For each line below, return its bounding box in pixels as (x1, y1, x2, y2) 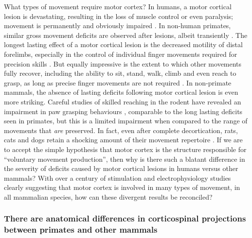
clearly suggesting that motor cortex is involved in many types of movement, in (4, 182, 240, 192)
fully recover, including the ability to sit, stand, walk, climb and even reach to (4, 68, 236, 78)
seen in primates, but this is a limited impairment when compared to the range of (4, 116, 248, 126)
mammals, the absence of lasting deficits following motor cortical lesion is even (4, 87, 238, 97)
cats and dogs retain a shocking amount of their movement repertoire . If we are (4, 135, 243, 145)
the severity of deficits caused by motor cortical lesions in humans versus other (4, 163, 238, 173)
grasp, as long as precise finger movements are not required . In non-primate (4, 77, 232, 87)
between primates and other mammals (4, 223, 158, 236)
